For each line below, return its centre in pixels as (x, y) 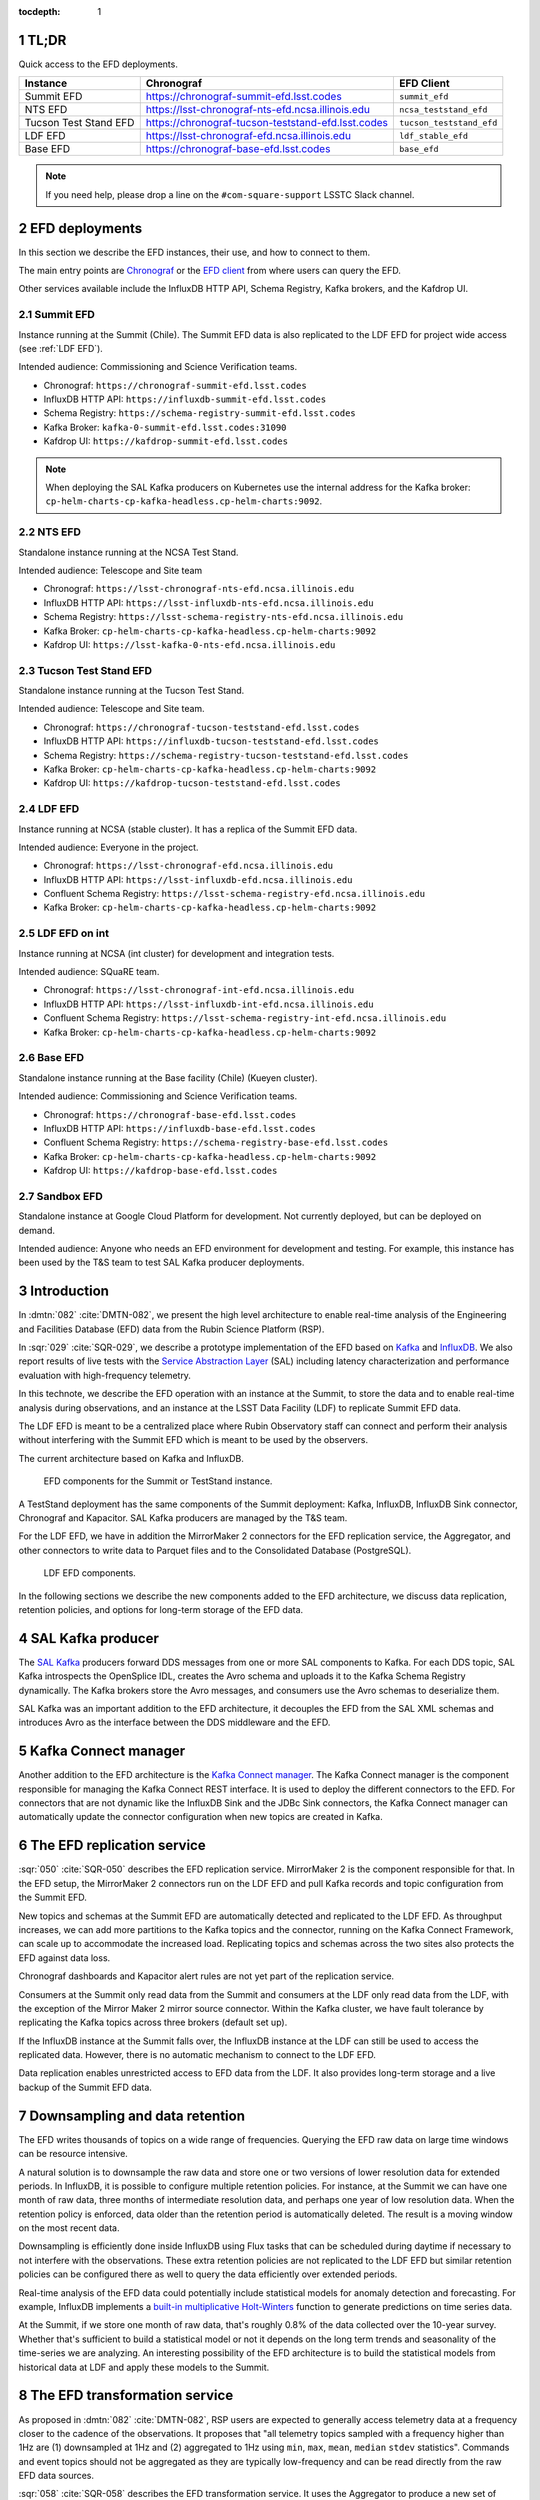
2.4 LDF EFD (49, 809)
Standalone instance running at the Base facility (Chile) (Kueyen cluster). (168, 1077)
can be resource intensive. (73, 2154)
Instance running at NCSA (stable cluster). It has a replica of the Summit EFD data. (188, 829)
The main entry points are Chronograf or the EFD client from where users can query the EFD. (210, 270)
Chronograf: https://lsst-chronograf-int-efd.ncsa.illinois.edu (199, 990)
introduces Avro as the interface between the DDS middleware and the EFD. (174, 1722)
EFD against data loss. (64, 1957)
